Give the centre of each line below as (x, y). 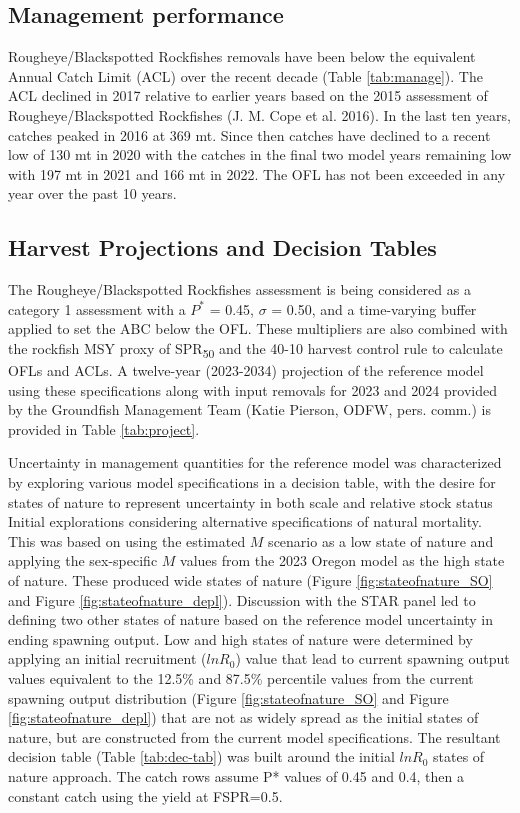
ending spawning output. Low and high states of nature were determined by (240, 638)
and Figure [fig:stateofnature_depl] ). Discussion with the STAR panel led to (242, 599)
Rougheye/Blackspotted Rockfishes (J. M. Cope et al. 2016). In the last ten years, (259, 114)
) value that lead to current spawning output (372, 658)
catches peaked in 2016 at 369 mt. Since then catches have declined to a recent (249, 134)
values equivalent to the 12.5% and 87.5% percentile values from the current (241, 677)
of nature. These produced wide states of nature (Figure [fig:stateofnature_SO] (250, 580)
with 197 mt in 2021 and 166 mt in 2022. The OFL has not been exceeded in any (257, 173)
